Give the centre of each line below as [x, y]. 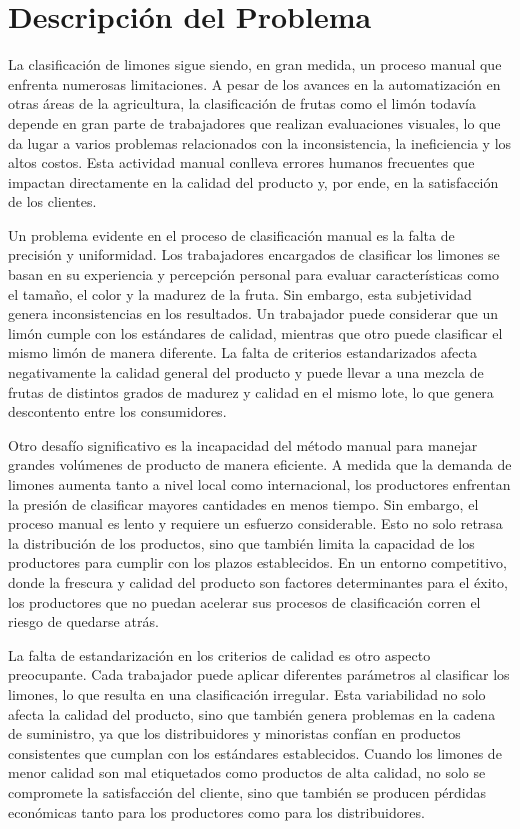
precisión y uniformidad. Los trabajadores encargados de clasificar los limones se [254, 254]
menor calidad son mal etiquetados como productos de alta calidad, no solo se [247, 772]
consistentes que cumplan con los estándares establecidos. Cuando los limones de [255, 752]
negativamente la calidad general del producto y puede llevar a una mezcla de [246, 372]
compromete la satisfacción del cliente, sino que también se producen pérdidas [247, 791]
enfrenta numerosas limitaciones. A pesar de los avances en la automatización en [254, 83]
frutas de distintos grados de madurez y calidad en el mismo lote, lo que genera [251, 391]
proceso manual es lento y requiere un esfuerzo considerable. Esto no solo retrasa [255, 523]
